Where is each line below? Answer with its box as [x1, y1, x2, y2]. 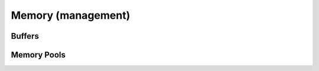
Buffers [11, 31, 40, 41]
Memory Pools [11, 50, 66, 60]
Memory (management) [11, 9, 131, 22]
